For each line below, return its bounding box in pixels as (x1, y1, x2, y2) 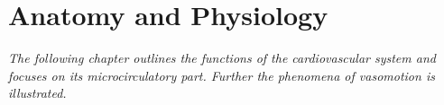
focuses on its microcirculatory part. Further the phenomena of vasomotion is (8, 66, 435, 84)
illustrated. (8, 83, 67, 102)
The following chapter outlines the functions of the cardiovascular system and (8, 48, 436, 67)
